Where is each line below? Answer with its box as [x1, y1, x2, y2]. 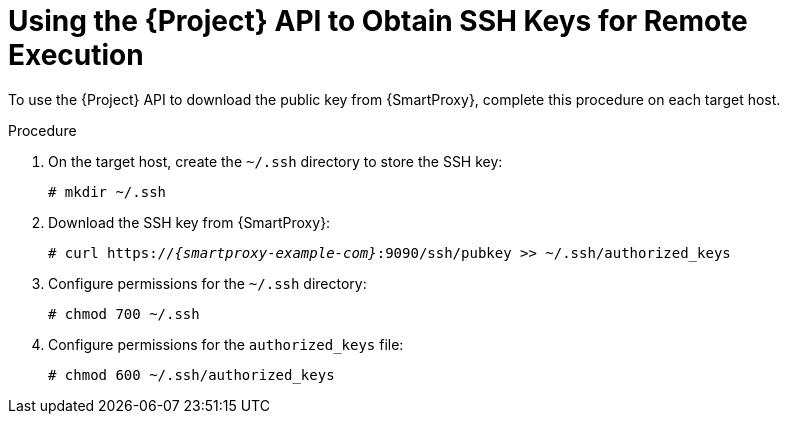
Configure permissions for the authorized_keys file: [48, 335, 404, 353]
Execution [8, 38, 144, 72]
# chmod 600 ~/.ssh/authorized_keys [48, 366, 335, 383]
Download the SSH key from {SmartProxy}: [48, 213, 331, 231]
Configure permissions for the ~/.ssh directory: [48, 274, 367, 292]
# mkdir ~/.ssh [48, 183, 167, 200]
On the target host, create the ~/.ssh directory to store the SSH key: [48, 152, 503, 170]
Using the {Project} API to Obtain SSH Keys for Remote [8, 4, 748, 38]
